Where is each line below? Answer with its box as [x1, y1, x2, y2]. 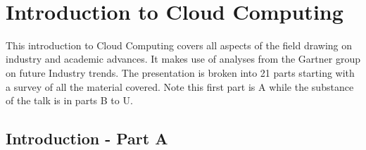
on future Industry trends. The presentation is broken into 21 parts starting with [6, 65, 355, 80]
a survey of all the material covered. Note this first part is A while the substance [6, 79, 354, 94]
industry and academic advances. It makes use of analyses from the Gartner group [6, 51, 360, 66]
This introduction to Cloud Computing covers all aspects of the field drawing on [6, 37, 352, 52]
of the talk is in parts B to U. [6, 93, 133, 108]
